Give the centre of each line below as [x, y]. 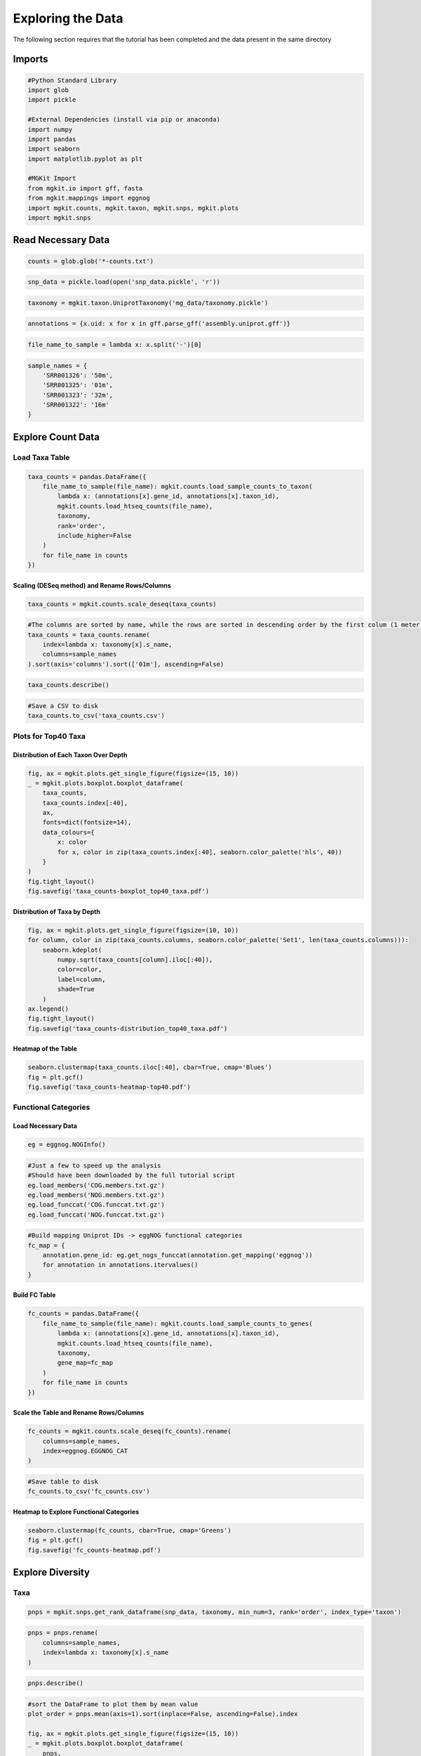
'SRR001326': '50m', [78, 375]
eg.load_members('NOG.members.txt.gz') [96, 1195]
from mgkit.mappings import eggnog [89, 198]
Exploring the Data [68, 18]
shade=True [76, 989]
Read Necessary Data [61, 240]
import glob [48, 90]
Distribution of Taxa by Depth [57, 911]
